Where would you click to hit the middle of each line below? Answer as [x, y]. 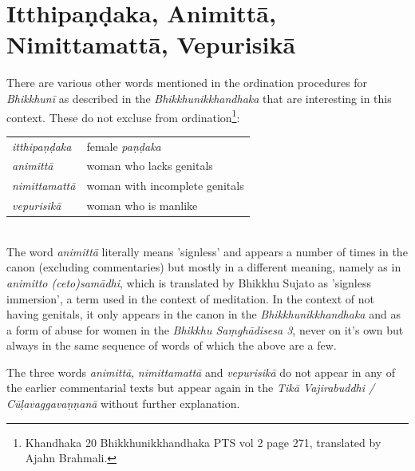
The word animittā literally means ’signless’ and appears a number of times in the [207, 251]
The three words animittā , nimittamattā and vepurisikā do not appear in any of [201, 372]
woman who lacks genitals [150, 166]
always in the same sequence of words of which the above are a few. [172, 345]
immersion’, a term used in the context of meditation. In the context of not [191, 298]
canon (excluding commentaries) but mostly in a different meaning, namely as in [204, 267]
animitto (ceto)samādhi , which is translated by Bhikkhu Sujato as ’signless [189, 282]
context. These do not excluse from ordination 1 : [123, 116]
